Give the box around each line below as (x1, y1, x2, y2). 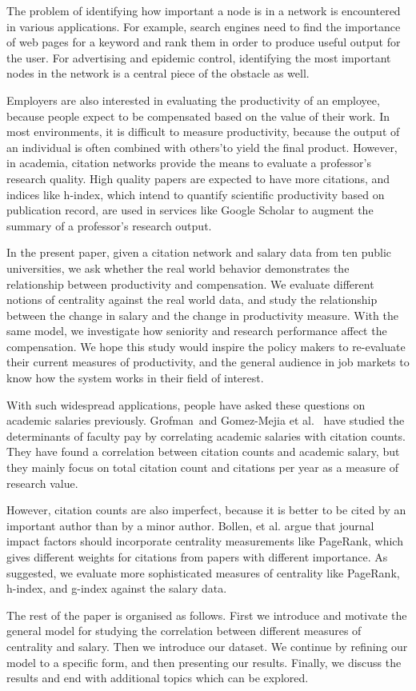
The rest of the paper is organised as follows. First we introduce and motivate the (6, 606, 407, 623)
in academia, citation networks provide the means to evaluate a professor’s (6, 154, 371, 171)
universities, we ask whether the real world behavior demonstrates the (6, 259, 350, 276)
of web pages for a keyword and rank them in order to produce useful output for (6, 34, 401, 50)
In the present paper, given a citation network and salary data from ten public (6, 244, 392, 261)
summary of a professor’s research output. (6, 217, 212, 234)
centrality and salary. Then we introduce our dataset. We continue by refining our (6, 637, 408, 654)
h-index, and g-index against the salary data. (6, 580, 227, 597)
